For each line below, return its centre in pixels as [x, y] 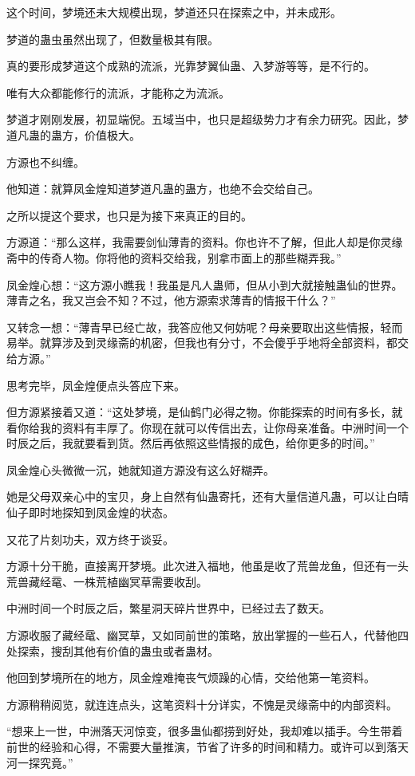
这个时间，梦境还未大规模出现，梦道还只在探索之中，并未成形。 [174, 12]
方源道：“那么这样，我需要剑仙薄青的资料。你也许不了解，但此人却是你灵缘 [205, 242]
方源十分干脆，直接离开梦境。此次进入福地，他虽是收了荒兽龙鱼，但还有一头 [207, 566]
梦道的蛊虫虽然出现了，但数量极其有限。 [113, 39]
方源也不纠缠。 [45, 162]
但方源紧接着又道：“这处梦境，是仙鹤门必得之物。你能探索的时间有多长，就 [205, 412]
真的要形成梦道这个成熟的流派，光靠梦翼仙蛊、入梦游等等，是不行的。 [191, 66]
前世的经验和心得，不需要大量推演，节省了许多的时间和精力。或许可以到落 [202, 746]
